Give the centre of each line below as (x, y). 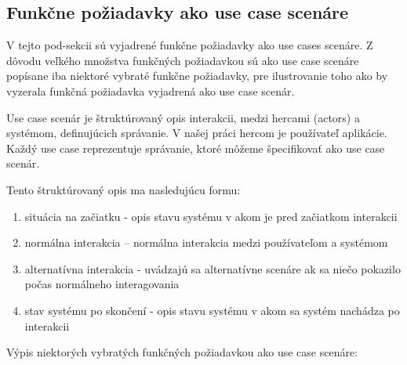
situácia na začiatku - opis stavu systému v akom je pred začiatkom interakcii (211, 216)
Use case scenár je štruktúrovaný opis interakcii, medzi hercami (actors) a (183, 117)
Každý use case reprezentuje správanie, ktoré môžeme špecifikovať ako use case (196, 148)
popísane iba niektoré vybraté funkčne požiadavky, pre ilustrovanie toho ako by (197, 76)
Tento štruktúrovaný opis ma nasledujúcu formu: (124, 189)
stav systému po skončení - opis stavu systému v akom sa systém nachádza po (212, 310)
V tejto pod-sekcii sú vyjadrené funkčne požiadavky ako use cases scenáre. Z (190, 45)
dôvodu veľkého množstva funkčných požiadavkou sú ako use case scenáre (183, 60)
